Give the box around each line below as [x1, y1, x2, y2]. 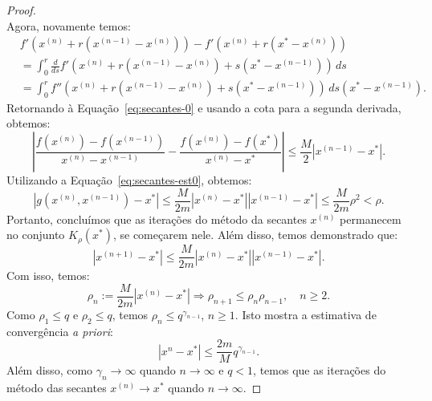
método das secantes [6, 379, 107, 396]
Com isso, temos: [6, 267, 90, 284]
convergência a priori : [6, 322, 113, 339]
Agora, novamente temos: [6, 17, 131, 34]
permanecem [340, 210, 401, 227]
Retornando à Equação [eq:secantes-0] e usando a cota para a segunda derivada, [6, 99, 401, 115]
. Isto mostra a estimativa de [234, 306, 377, 323]
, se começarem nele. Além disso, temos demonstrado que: [112, 226, 398, 243]
